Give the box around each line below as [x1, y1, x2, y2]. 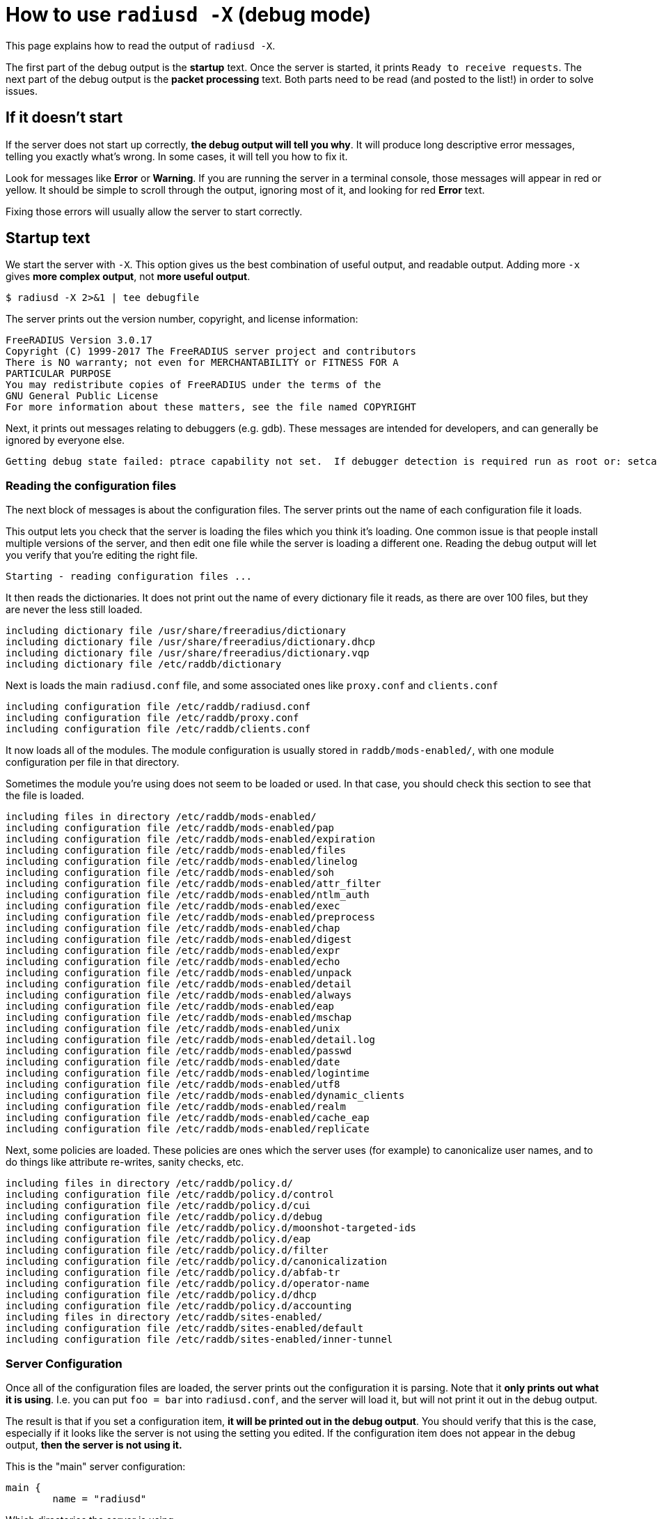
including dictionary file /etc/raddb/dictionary [6, 658, 282, 670]
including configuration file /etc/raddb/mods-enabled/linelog [6, 856, 358, 868]
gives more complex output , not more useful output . [6, 270, 251, 283]
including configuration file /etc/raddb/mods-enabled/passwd [6, 1045, 352, 1057]
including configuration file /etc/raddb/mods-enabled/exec [6, 900, 340, 912]
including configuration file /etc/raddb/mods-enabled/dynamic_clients [6, 1090, 405, 1102]
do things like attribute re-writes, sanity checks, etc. [6, 1156, 244, 1169]
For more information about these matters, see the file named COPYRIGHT [6, 401, 417, 413]
